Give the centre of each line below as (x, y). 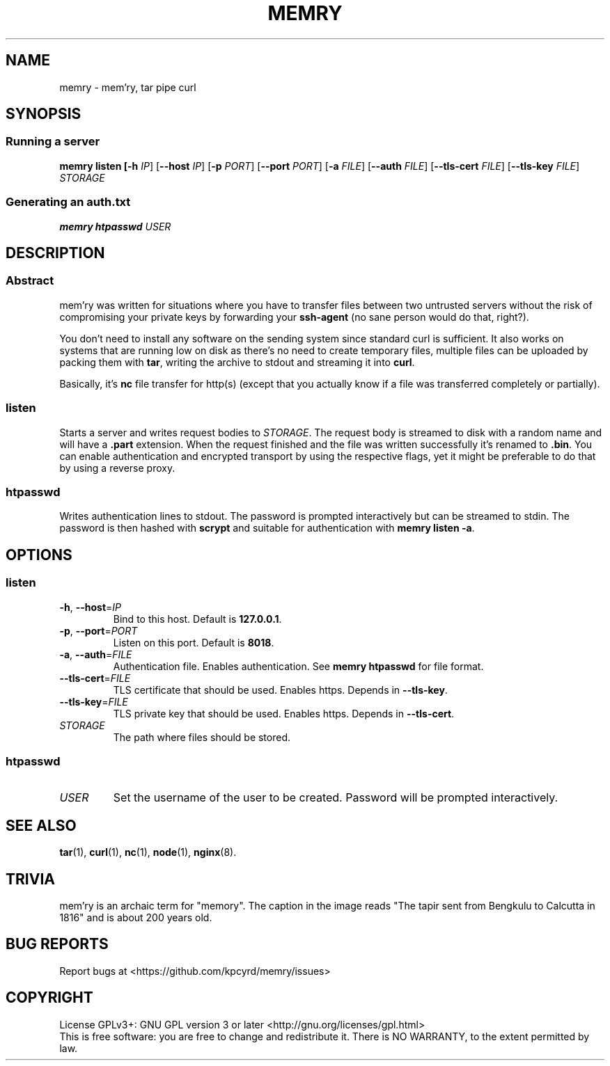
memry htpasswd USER (115, 226)
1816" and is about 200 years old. (136, 917)
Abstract (30, 281)
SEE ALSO (41, 825)
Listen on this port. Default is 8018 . (194, 642)
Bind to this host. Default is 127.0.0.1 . (197, 619)
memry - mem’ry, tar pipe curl (128, 87)
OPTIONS (39, 555)
